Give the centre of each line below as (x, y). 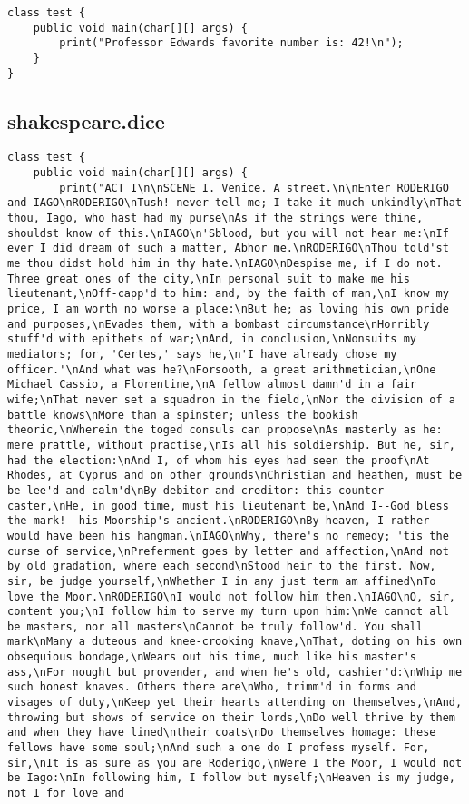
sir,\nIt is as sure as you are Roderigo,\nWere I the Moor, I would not (235, 763)
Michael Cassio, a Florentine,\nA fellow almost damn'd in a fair (212, 385)
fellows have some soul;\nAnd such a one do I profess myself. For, (219, 748)
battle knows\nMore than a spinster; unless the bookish (183, 415)
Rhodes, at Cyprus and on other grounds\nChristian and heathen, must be (235, 476)
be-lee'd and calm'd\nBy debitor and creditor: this (170, 490)
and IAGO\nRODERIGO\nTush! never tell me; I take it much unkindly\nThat (235, 203)
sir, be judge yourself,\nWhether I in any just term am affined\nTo (222, 581)
